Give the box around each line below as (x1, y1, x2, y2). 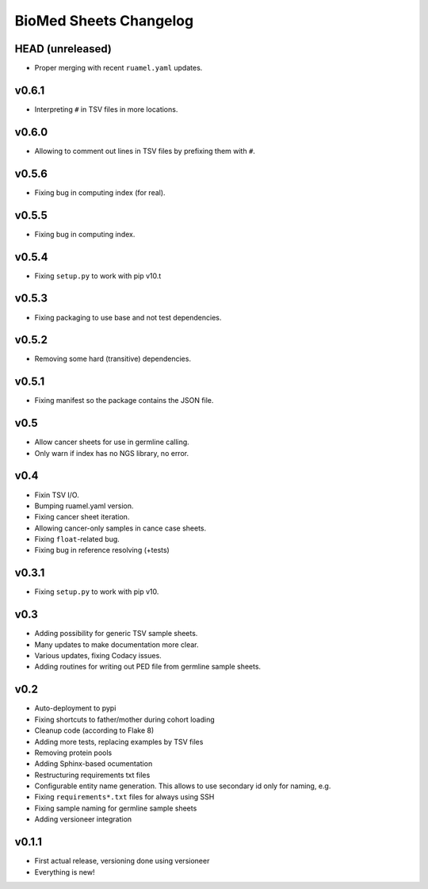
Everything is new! (34, 867, 95, 876)
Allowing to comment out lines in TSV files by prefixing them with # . (34, 146, 255, 155)
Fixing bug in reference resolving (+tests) (34, 546, 170, 555)
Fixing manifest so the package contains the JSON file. (34, 396, 214, 405)
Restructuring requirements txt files (34, 770, 151, 780)
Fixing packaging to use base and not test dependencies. (34, 312, 222, 322)
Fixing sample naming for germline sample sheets (34, 803, 197, 813)
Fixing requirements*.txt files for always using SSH (34, 792, 215, 802)
